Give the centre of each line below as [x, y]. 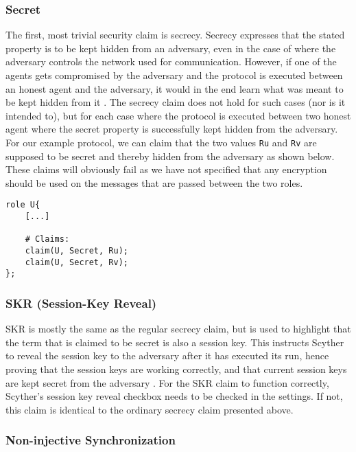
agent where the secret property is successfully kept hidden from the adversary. [172, 129]
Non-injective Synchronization [91, 440]
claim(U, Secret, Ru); [76, 251]
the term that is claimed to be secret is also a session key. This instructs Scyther [175, 342]
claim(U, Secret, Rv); [76, 262]
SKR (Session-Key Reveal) [81, 303]
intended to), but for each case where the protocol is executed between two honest [178, 115]
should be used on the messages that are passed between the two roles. [154, 182]
